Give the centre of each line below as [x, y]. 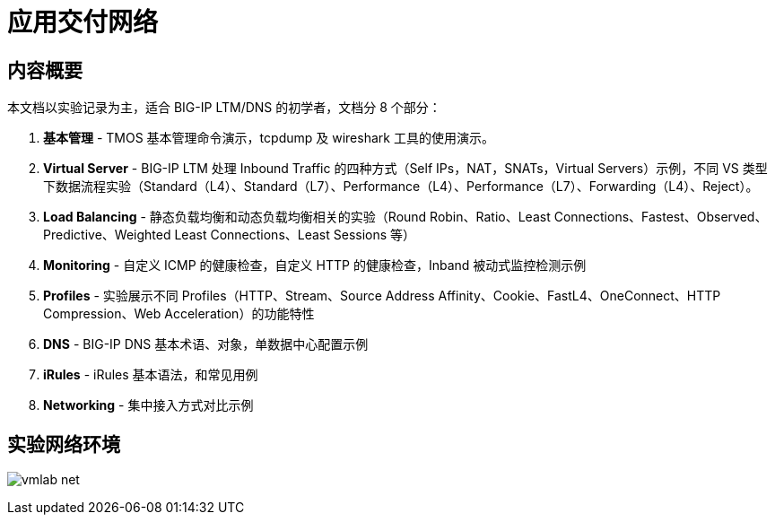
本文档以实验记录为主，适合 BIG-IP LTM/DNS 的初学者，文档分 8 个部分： [224, 108]
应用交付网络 [83, 22]
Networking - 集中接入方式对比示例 [148, 405]
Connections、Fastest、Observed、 [661, 217]
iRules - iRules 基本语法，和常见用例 [151, 375]
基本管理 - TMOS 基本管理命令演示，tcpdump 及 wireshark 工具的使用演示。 [269, 138]
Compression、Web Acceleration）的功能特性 [179, 314]
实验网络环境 [64, 444]
